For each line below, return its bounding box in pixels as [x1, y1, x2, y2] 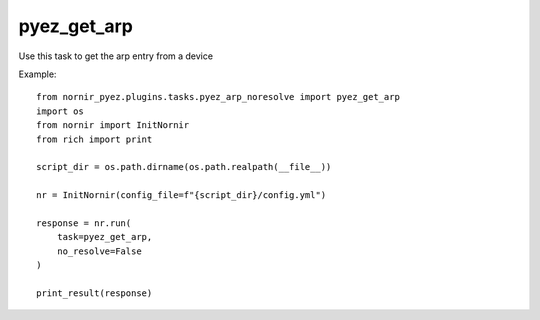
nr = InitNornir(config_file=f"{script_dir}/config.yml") [36, 190, 327, 201]
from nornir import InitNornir [36, 120, 190, 131]
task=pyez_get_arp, [56, 231, 153, 243]
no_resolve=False [56, 245, 142, 257]
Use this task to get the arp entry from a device [18, 50, 214, 62]
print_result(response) [36, 287, 153, 299]
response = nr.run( [36, 217, 132, 229]
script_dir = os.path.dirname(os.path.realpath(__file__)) [36, 161, 332, 173]
